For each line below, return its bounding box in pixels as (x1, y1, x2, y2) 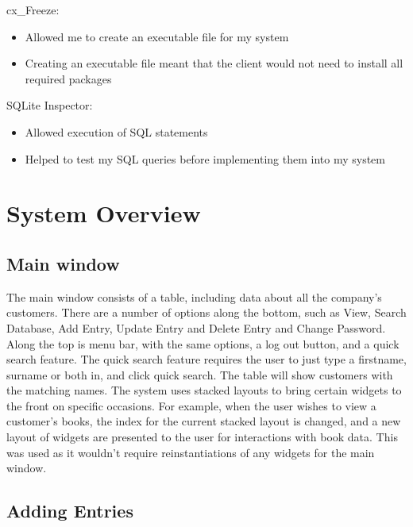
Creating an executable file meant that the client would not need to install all (25, 55, 403, 71)
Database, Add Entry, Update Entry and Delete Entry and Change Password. (6, 319, 386, 336)
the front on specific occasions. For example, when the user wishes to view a (6, 397, 376, 414)
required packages (25, 70, 112, 87)
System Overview (6, 197, 201, 229)
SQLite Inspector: (6, 97, 93, 113)
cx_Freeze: (6, 2, 60, 17)
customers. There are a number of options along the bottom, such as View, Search (6, 304, 407, 321)
